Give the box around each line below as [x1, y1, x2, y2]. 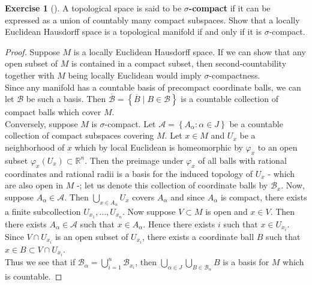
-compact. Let [104, 117, 156, 130]
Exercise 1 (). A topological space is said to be [5, 2, 182, 14]
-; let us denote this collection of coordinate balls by [76, 179, 268, 191]
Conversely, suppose [5, 117, 78, 130]
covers [132, 190, 155, 203]
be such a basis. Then [26, 92, 106, 105]
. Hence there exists [143, 217, 215, 230]
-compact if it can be [188, 2, 271, 14]
